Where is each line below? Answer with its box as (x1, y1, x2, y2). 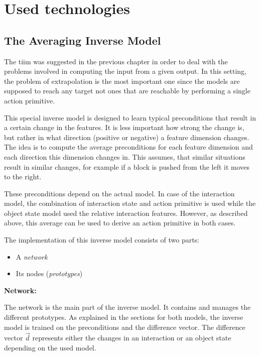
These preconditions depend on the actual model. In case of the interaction (4, 188, 235, 198)
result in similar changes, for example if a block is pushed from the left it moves (4, 161, 250, 172)
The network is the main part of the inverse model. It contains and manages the (4, 302, 251, 312)
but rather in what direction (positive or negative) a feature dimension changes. (4, 132, 249, 142)
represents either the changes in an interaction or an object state (32, 332, 231, 343)
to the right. (4, 171, 42, 182)
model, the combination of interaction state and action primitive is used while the (4, 198, 256, 208)
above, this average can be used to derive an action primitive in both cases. (4, 217, 236, 228)
